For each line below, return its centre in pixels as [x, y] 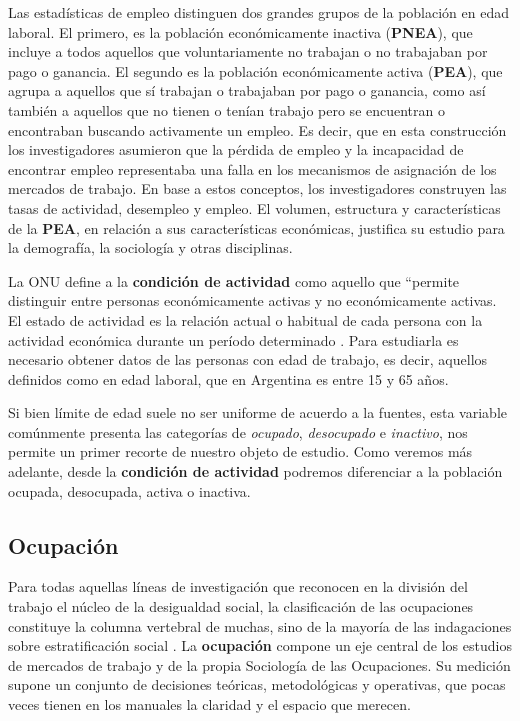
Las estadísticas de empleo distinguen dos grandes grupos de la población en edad [258, 12]
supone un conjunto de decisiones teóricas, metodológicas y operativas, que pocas [257, 684]
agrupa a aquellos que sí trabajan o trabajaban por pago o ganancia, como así [247, 90]
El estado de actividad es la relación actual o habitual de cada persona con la [245, 319]
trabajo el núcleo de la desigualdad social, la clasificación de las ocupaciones [241, 606]
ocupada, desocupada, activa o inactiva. [129, 490]
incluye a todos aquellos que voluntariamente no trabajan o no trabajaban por [248, 51]
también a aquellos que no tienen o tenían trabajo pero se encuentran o [226, 109]
